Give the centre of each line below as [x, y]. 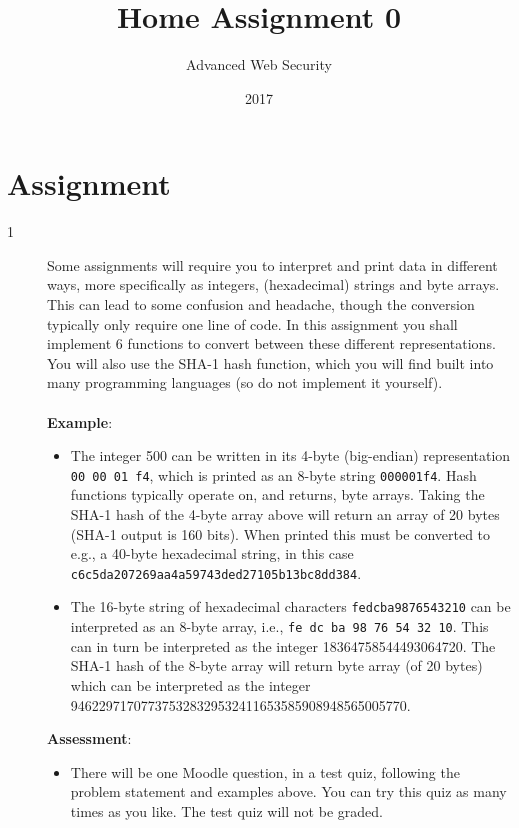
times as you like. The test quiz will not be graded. [226, 810]
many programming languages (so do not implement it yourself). [245, 382]
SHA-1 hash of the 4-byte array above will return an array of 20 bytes [285, 514]
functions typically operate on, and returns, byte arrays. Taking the [277, 494]
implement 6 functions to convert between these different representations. [271, 343]
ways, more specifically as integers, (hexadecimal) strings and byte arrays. [273, 284]
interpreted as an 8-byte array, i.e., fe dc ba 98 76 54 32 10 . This [279, 626]
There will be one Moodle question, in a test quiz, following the [265, 771]
